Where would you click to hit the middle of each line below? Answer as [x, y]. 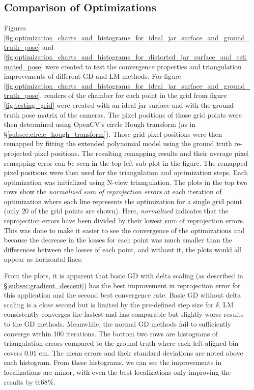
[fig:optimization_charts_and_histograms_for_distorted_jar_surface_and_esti [126, 56]
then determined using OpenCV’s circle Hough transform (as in [100, 124]
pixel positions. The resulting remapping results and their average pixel [141, 153]
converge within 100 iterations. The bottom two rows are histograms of [111, 333]
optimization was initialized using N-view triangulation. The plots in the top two [126, 182]
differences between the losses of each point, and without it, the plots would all [123, 249]
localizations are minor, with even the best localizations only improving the [117, 372]
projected [18, 153]
